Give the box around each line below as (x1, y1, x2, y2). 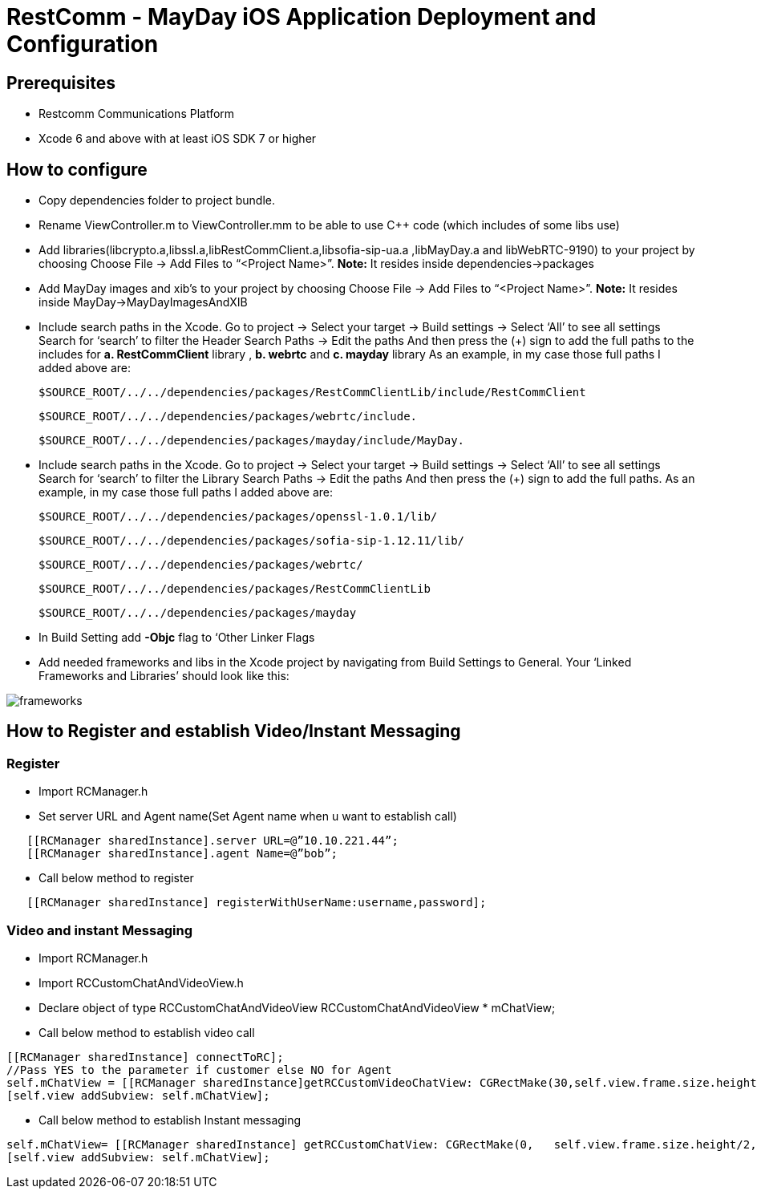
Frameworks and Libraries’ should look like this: (38, 669, 289, 683)
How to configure (6, 159, 148, 180)
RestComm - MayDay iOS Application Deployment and (6, 3, 597, 30)
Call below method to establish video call (38, 1025, 255, 1039)
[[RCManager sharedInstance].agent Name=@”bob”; (26, 847, 338, 861)
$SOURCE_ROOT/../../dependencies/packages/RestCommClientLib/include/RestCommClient (38, 386, 586, 399)
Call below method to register (38, 871, 194, 885)
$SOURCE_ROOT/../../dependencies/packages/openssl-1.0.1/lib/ (38, 510, 438, 524)
